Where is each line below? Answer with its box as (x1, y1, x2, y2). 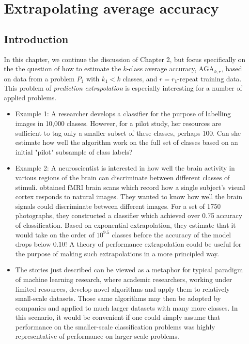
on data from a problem (4, 73, 75, 83)
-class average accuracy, (126, 63, 197, 74)
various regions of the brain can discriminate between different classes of (15, 172, 230, 182)
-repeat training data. (177, 73, 242, 83)
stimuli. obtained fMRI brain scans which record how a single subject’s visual (15, 182, 245, 192)
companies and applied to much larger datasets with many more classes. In (15, 302, 238, 313)
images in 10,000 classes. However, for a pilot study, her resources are (15, 118, 221, 128)
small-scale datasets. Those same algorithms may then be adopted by (15, 293, 221, 303)
